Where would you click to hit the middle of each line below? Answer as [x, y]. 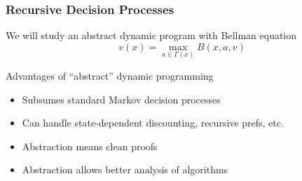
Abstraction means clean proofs [90, 146]
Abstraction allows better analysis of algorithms [125, 169]
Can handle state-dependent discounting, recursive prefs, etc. [153, 123]
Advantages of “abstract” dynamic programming [110, 76]
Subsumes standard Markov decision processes [121, 99]
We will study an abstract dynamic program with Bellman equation [151, 35]
